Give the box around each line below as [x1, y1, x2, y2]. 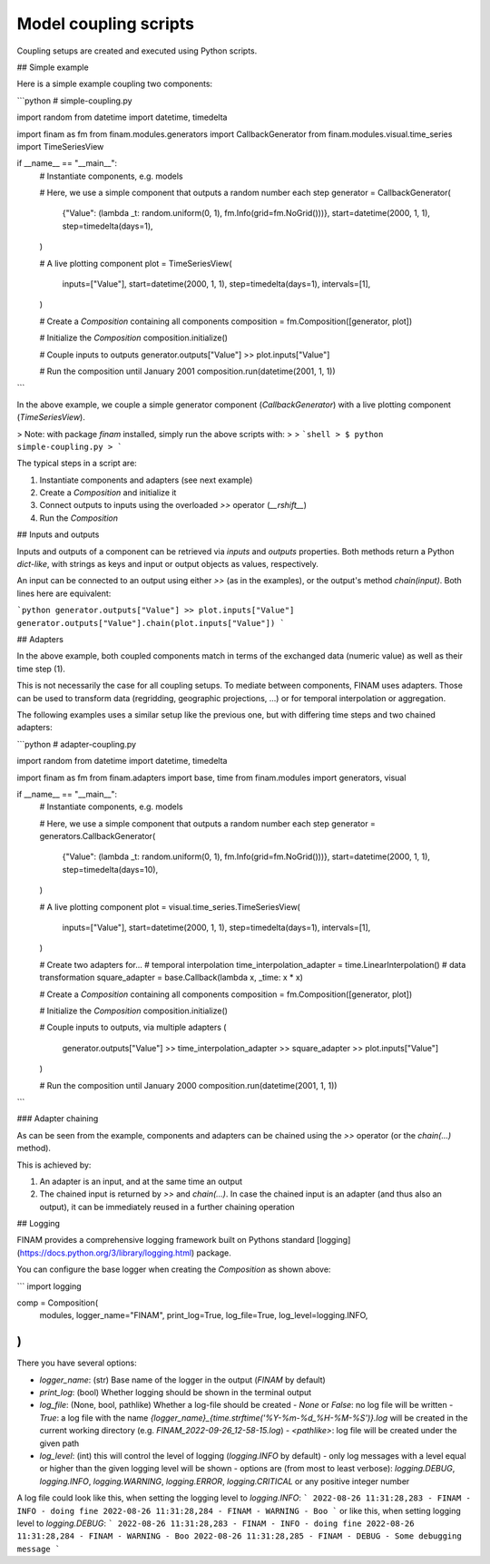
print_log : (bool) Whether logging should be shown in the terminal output [39, 1387, 312, 1398]
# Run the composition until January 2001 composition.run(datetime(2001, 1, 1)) [39, 366, 336, 376]
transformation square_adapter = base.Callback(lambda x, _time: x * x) [39, 972, 304, 983]
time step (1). [16, 663, 65, 674]
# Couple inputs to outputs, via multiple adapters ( [39, 1021, 227, 1033]
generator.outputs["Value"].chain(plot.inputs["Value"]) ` [16, 618, 286, 628]
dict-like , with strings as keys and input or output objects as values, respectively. [16, 559, 319, 570]
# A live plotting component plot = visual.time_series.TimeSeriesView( [39, 901, 301, 912]
